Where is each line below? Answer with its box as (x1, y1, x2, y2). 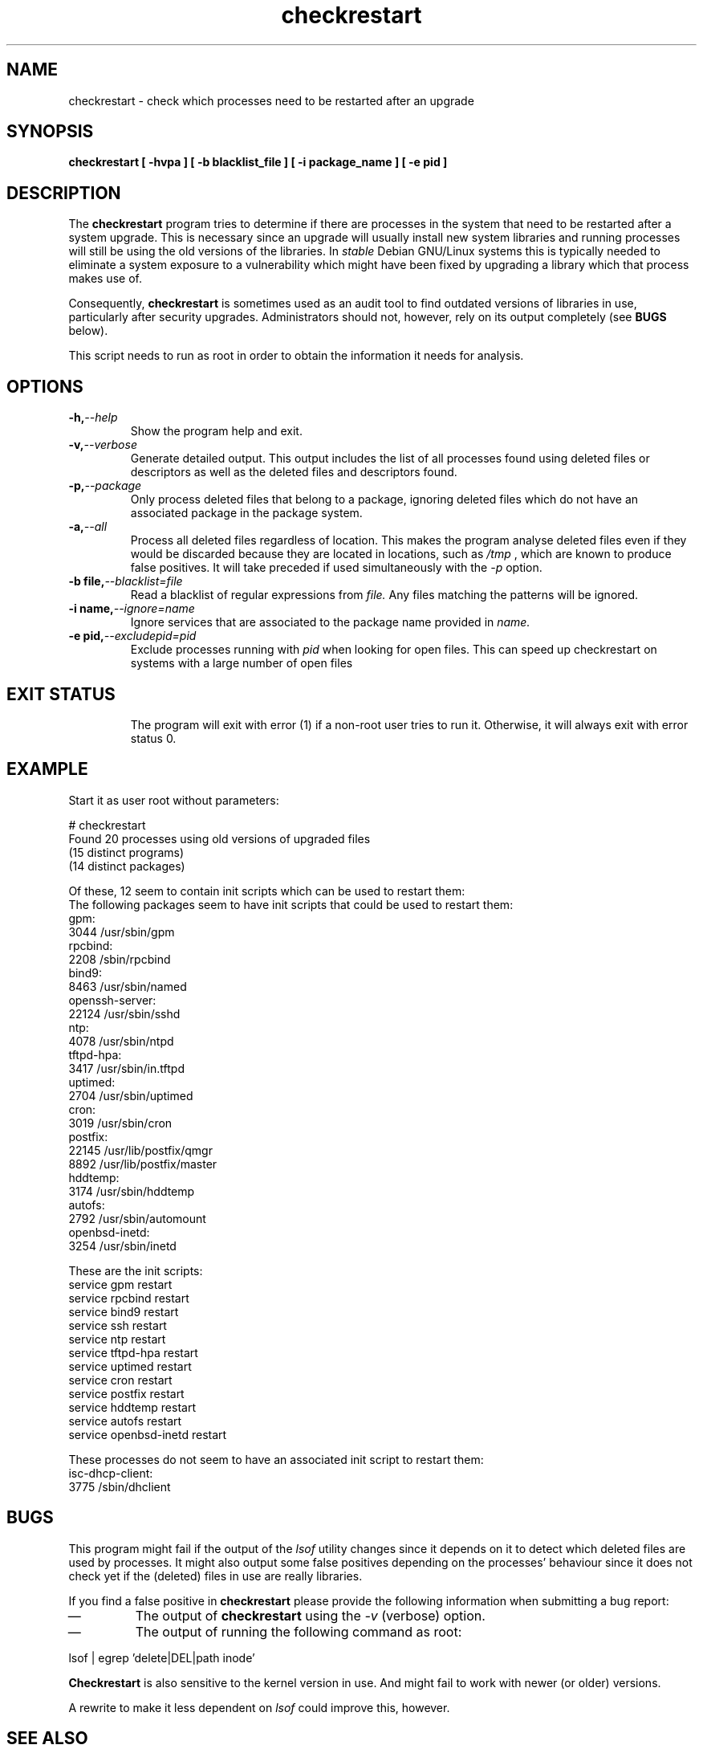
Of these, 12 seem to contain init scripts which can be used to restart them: (68, 883, 465, 898)
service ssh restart (68, 1318, 167, 1332)
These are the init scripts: (68, 1263, 203, 1278)
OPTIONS (6, 376, 83, 397)
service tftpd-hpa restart (68, 1345, 198, 1360)
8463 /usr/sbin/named (68, 979, 187, 993)
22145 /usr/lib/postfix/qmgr (68, 1143, 213, 1157)
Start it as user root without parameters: (68, 793, 279, 807)
